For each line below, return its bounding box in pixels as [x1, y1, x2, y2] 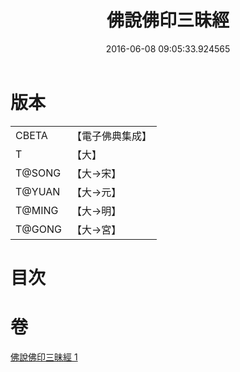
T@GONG [15, 222, 62, 236]
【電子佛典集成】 [71, 129, 152, 143]
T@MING [15, 203, 59, 217]
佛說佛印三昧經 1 [10, 351, 78, 363]
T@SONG [15, 166, 62, 180]
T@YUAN [15, 184, 61, 198]
